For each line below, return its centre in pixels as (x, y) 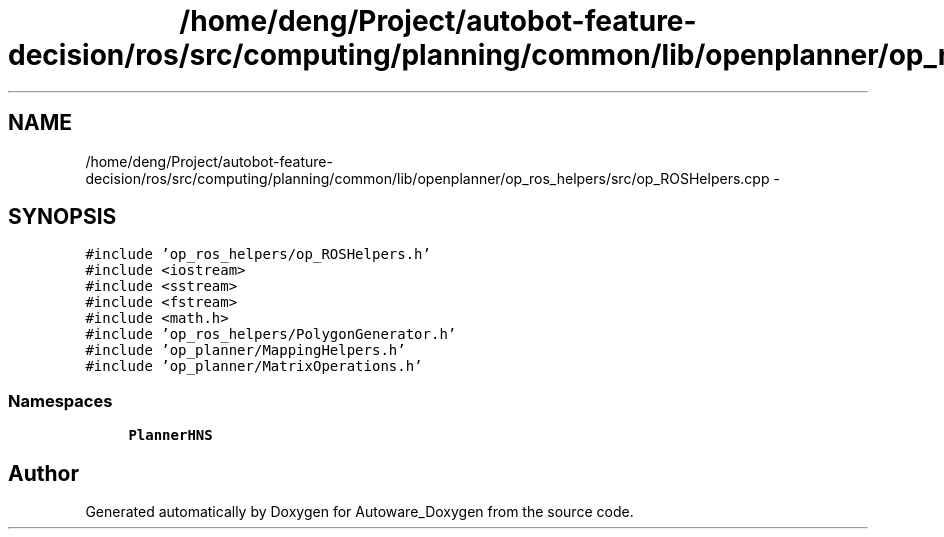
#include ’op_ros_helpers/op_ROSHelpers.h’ (258, 254)
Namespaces (60, 400)
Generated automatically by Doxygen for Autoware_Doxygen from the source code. (359, 512)
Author (43, 473)
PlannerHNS (170, 435)
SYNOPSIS (62, 217)
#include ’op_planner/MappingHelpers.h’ (245, 350)
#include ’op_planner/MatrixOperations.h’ (254, 366)
